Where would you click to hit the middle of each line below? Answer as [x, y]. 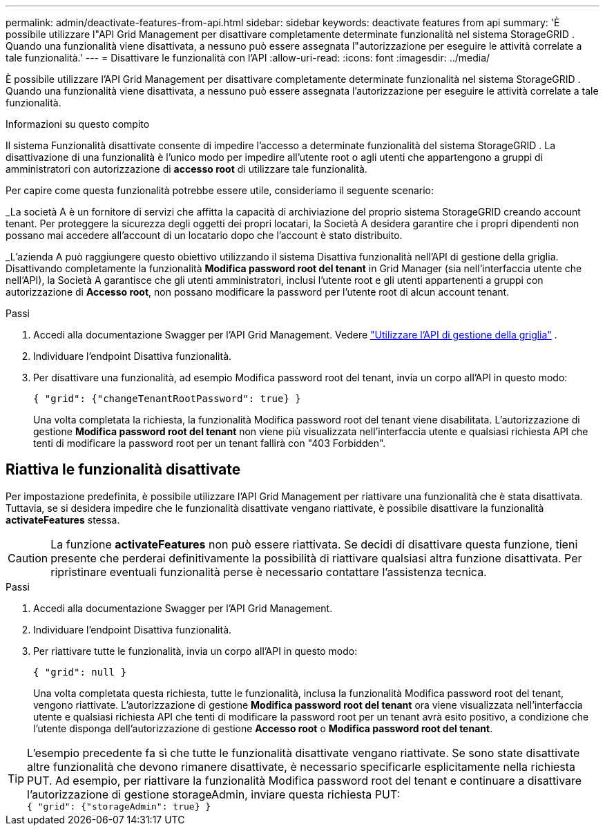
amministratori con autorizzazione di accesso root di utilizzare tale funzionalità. [186, 169]
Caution [28, 558]
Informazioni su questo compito [78, 124]
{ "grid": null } [80, 672]
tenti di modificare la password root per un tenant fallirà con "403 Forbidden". [210, 443]
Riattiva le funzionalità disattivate [123, 470]
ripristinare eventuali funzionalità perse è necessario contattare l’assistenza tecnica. [269, 572]
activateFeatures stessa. [63, 519]
